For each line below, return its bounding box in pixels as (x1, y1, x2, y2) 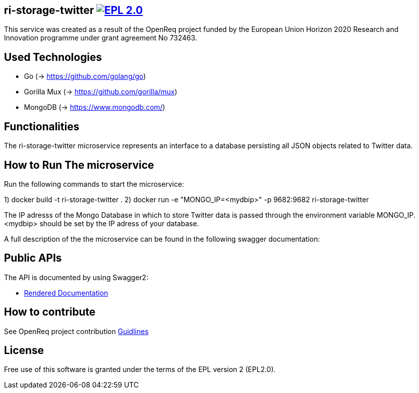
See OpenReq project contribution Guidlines (4, 327, 149, 336)
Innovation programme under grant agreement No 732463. (4, 33, 197, 42)
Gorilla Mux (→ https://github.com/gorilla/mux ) (24, 87, 177, 96)
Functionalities (4, 120, 79, 133)
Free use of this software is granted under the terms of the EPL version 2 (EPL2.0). (4, 365, 276, 374)
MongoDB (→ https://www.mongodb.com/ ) (24, 103, 165, 112)
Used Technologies (4, 50, 102, 63)
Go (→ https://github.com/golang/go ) (24, 72, 146, 81)
